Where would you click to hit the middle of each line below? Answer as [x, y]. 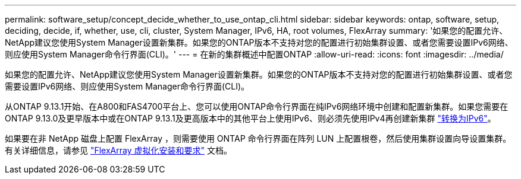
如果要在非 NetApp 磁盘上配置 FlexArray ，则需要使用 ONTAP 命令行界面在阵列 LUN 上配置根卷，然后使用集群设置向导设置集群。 [258, 138]
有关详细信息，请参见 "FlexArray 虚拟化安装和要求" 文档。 [118, 150]
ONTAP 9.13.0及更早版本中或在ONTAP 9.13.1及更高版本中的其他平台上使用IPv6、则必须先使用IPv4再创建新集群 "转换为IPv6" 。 [250, 118]
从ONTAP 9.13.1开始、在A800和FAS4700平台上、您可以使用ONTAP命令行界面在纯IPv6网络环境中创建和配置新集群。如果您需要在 [257, 106]
